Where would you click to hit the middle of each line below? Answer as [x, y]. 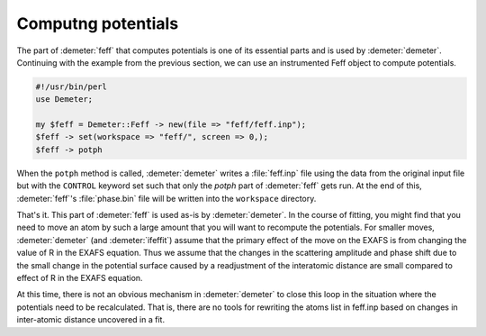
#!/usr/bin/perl [72, 86]
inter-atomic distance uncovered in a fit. [91, 320]
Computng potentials [98, 23]
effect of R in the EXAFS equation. [80, 277]
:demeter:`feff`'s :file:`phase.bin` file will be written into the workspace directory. [166, 198]
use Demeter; [64, 100]
